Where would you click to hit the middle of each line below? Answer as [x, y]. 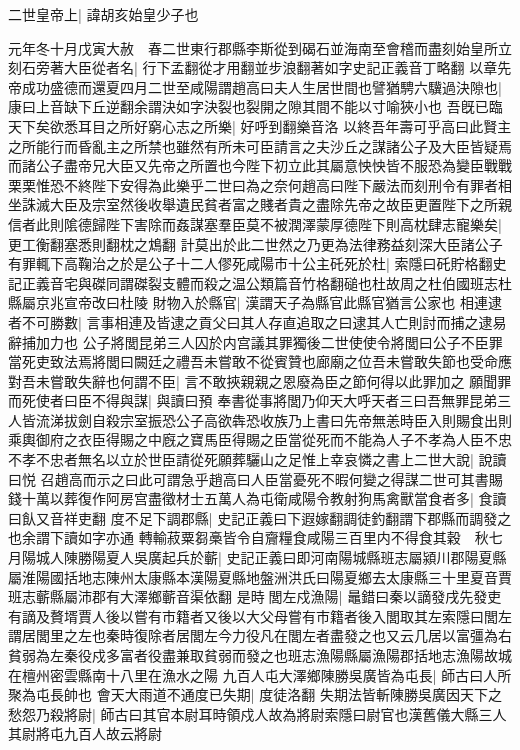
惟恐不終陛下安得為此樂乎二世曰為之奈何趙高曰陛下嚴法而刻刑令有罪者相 [273, 184]
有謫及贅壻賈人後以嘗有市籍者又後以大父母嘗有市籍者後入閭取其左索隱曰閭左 [260, 615]
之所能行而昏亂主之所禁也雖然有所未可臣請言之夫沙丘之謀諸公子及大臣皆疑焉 [260, 145]
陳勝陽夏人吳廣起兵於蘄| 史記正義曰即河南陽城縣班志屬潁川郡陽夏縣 [285, 557]
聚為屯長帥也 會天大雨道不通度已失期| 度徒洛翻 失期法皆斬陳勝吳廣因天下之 [255, 694]
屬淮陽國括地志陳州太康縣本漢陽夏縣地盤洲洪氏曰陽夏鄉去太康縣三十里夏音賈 [260, 576]
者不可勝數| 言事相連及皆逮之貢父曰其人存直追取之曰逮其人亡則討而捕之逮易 [257, 321]
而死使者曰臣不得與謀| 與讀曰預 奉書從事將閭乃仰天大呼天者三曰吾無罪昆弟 [253, 400]
